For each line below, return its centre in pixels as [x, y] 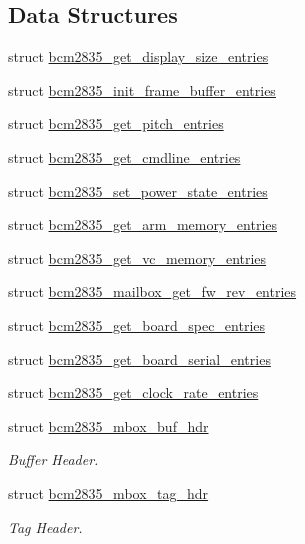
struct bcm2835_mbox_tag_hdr [108, 492]
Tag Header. [45, 526]
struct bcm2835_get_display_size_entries [138, 56]
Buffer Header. [53, 459]
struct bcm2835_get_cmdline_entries [124, 156]
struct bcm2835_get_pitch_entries [116, 123]
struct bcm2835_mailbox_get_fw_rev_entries [152, 291]
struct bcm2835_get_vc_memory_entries [137, 257]
